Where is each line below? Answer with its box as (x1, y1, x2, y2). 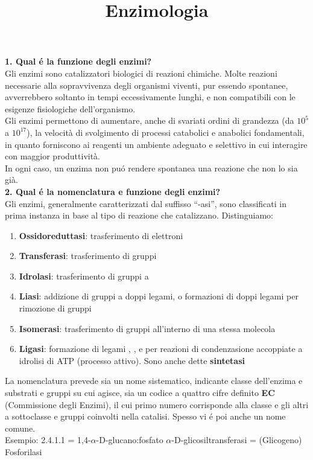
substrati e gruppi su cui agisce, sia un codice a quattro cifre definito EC (5, 386, 275, 399)
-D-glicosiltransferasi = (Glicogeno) (171, 433, 302, 446)
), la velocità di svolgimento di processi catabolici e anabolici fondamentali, (27, 126, 305, 138)
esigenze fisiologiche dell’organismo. (5, 102, 136, 115)
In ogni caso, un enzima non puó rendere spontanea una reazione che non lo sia (5, 161, 298, 174)
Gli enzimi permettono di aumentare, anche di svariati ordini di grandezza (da (5, 114, 294, 127)
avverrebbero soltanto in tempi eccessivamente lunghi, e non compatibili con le (5, 91, 296, 103)
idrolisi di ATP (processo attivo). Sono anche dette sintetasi (19, 354, 245, 366)
